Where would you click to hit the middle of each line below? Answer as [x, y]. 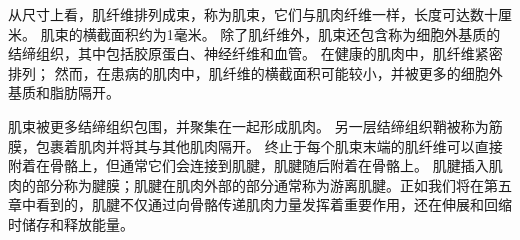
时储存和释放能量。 [71, 223]
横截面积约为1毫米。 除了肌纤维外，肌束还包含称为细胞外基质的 [291, 33]
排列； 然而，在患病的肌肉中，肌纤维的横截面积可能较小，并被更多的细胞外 [255, 72]
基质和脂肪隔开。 [64, 92]
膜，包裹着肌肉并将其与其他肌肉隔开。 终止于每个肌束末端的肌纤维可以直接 [255, 145]
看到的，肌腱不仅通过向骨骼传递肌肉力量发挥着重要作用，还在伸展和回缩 [273, 204]
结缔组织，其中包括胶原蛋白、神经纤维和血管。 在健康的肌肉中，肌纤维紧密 [255, 53]
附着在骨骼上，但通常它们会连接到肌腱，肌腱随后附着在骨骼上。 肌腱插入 [248, 165]
